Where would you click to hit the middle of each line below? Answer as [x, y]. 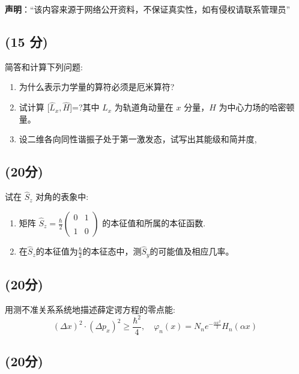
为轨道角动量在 [144, 107]
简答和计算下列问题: [44, 66]
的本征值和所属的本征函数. [154, 223]
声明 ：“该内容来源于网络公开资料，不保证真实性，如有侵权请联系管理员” [148, 9]
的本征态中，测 [112, 251]
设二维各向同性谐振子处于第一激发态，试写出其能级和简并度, [138, 139]
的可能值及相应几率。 [192, 251]
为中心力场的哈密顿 [257, 107]
